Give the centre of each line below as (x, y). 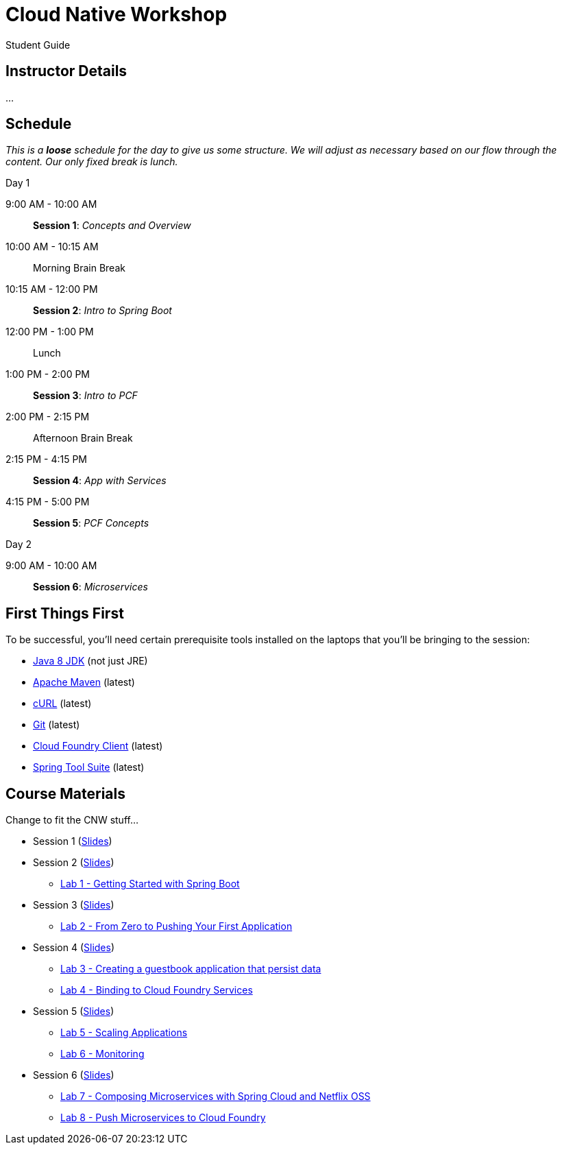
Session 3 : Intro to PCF (85, 396)
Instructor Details (66, 71)
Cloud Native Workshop (117, 14)
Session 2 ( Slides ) (74, 863)
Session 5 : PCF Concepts (91, 523)
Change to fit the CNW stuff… (72, 820)
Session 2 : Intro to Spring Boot (102, 311)
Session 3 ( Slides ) (74, 905)
